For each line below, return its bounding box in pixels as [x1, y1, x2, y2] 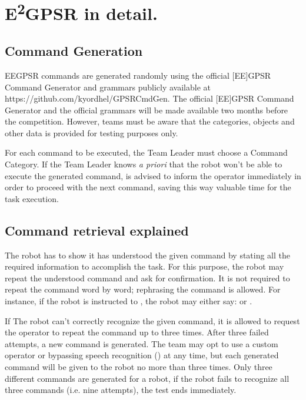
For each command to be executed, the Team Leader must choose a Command [5, 146, 288, 159]
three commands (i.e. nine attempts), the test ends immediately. [5, 384, 237, 396]
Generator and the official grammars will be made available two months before [5, 103, 288, 116]
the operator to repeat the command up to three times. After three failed [5, 326, 269, 338]
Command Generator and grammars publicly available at [5, 80, 211, 93]
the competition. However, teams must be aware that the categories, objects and [5, 115, 295, 127]
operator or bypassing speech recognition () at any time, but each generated [5, 349, 279, 361]
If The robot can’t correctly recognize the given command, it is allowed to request [5, 314, 300, 327]
